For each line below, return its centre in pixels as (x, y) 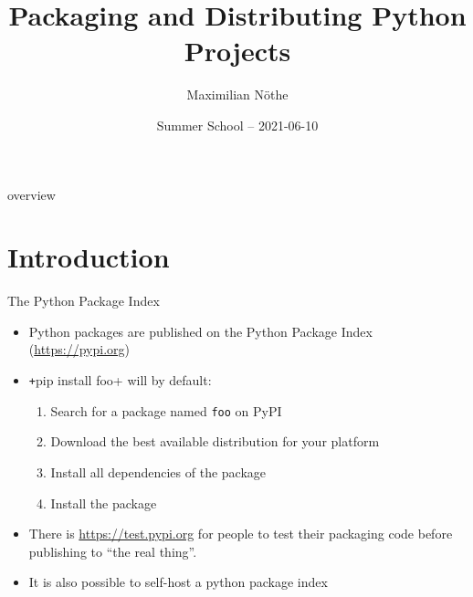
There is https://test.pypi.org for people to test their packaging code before (241, 534)
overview (32, 194)
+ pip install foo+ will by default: (120, 380)
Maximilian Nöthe (237, 94)
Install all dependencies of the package (158, 471)
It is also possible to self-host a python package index (178, 582)
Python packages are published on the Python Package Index (200, 331)
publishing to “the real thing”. (113, 551)
